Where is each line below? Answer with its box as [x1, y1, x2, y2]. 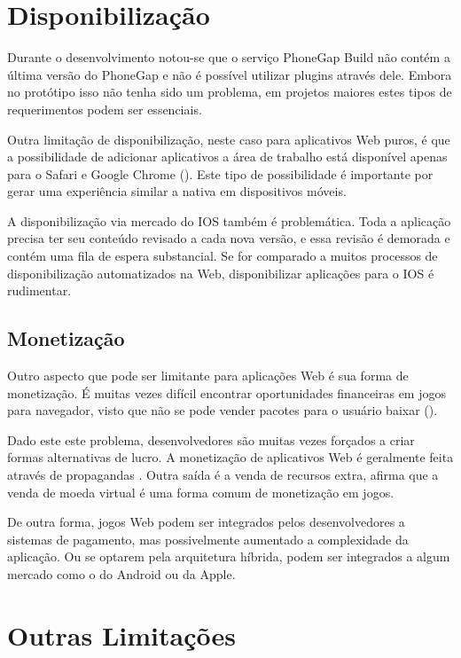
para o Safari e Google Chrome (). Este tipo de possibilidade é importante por [7, 164, 434, 183]
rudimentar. [7, 281, 72, 300]
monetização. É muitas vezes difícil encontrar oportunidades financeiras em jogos [7, 383, 446, 402]
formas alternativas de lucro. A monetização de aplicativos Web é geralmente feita [7, 448, 454, 466]
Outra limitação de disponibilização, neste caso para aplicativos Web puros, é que [7, 129, 450, 148]
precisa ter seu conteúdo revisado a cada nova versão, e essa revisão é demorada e [7, 229, 450, 247]
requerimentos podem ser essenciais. [7, 99, 202, 118]
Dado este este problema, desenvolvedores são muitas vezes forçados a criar [7, 430, 415, 449]
